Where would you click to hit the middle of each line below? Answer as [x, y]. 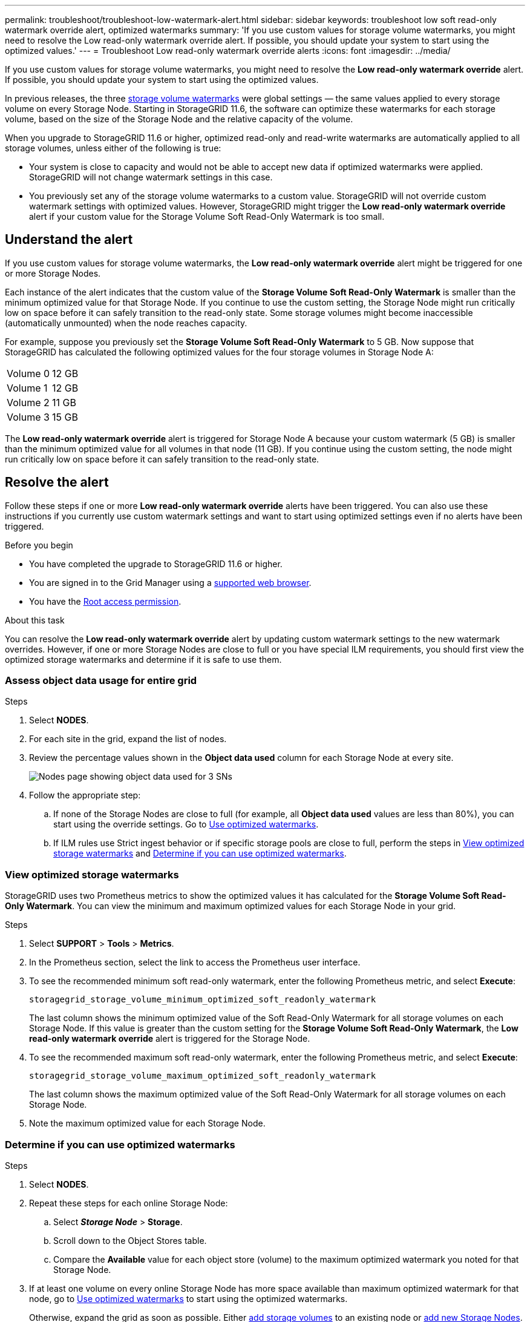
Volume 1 [27, 388]
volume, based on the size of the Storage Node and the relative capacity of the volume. [179, 119]
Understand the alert [69, 240]
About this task [35, 620]
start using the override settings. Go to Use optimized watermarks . [186, 824]
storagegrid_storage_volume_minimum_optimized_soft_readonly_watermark [203, 1000]
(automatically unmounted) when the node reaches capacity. [126, 323]
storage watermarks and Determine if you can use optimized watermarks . [200, 853]
